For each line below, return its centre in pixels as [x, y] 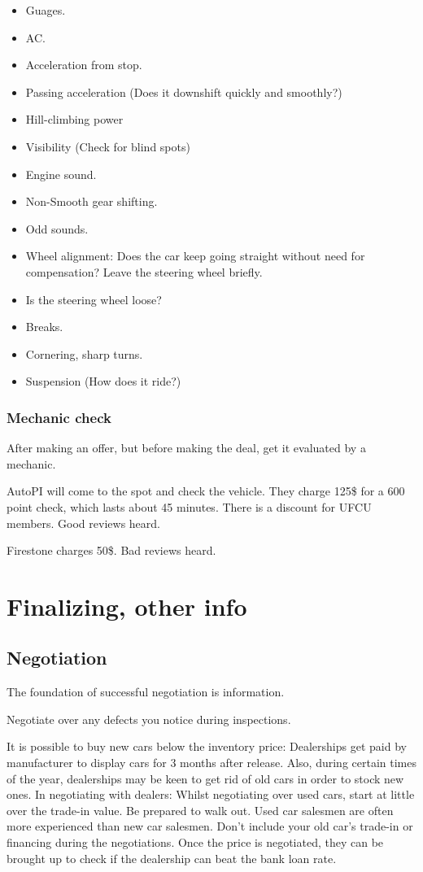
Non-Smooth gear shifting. [92, 201]
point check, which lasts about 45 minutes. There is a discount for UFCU [189, 506]
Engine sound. [61, 174]
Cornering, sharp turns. [84, 353]
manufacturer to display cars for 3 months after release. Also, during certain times [211, 763]
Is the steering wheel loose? [94, 299]
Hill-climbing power [74, 119]
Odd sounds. [57, 228]
